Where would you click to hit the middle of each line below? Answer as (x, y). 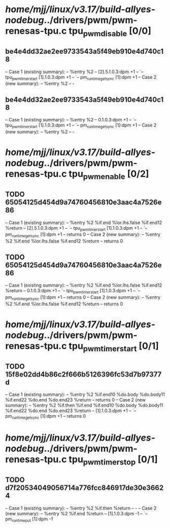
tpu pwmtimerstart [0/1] (114, 347)
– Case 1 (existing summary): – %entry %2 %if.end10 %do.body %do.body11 (85, 394)
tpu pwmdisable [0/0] (110, 32)
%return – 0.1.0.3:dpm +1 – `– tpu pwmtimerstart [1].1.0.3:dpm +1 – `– (73, 291)
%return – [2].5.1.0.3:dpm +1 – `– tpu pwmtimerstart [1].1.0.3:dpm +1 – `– (76, 228)
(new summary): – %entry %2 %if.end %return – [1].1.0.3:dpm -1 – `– (77, 513)
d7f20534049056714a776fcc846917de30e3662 (84, 488)
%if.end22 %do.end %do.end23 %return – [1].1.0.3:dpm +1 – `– (71, 411)
